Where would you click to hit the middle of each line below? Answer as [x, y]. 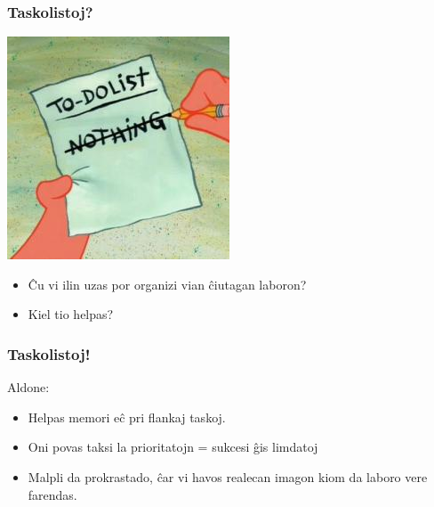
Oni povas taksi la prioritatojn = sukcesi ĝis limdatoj [173, 447]
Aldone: [28, 387]
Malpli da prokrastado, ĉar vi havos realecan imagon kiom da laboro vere [228, 477]
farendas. [52, 494]
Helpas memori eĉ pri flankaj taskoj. [127, 417]
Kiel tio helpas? [71, 314]
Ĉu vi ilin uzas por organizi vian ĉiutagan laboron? [167, 284]
